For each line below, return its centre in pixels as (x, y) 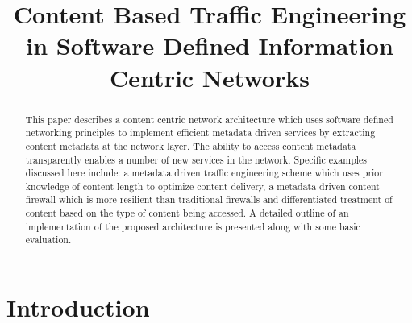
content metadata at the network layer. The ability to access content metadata (191, 145)
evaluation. (48, 240)
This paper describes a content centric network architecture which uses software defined (209, 119)
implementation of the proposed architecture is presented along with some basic (193, 226)
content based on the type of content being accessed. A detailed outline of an (187, 213)
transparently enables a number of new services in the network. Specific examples (196, 159)
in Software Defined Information (210, 46)
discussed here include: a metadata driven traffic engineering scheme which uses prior (204, 173)
